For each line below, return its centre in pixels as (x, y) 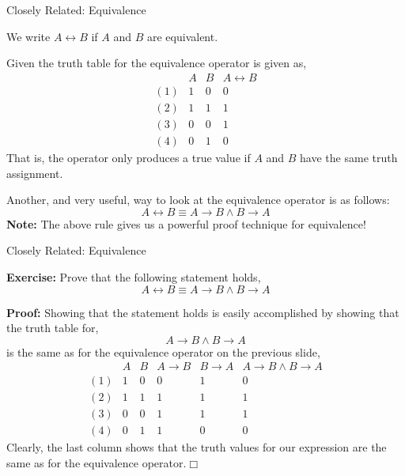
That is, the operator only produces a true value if (129, 157)
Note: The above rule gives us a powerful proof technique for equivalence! (186, 223)
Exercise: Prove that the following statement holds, (134, 276)
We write (28, 36)
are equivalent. (183, 36)
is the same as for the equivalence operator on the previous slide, (163, 351)
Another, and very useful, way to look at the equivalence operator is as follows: (198, 200)
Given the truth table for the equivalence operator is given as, (157, 63)
